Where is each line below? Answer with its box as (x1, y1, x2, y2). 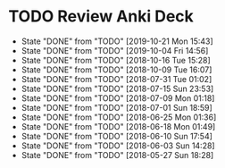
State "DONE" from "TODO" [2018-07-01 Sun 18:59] (21, 102, 213, 113)
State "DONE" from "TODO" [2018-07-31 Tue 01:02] (21, 73, 212, 84)
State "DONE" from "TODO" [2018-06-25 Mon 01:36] (21, 112, 217, 122)
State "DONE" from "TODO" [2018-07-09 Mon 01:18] (21, 92, 215, 104)
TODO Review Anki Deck (8, 6, 194, 27)
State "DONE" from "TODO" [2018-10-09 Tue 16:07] (21, 64, 212, 75)
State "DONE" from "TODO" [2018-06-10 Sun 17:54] (21, 130, 213, 141)
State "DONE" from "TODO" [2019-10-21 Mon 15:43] (21, 36, 213, 46)
